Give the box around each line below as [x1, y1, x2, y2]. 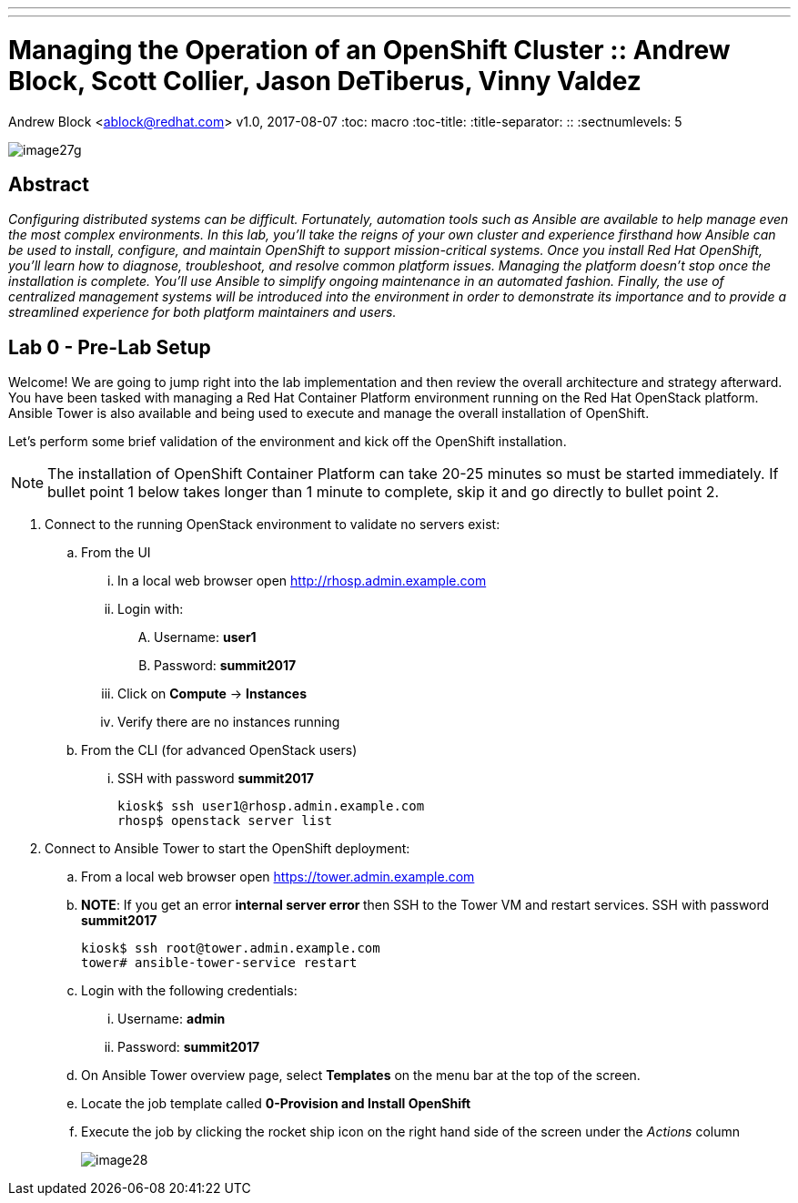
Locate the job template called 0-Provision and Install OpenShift [81, 1096, 471, 1112]
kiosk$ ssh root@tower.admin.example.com [81, 941, 380, 956]
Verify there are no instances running [117, 714, 340, 730]
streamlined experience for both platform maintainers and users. [8, 304, 397, 321]
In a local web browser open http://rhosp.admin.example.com [117, 573, 487, 589]
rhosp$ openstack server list [117, 813, 333, 829]
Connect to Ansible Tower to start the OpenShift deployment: [45, 841, 410, 857]
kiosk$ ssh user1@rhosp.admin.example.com [117, 799, 425, 814]
